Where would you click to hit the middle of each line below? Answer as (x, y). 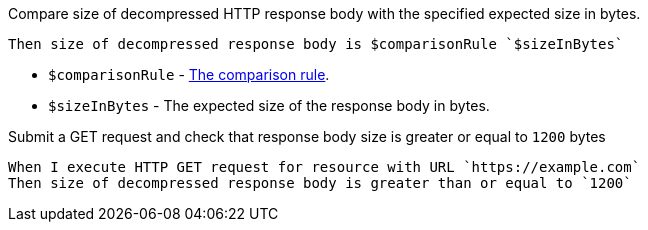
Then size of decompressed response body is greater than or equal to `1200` (320, 183)
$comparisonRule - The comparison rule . (189, 74)
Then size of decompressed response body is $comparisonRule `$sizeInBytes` (316, 44)
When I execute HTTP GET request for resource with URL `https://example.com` (324, 167)
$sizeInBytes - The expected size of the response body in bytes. (269, 105)
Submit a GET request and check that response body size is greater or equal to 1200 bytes (307, 136)
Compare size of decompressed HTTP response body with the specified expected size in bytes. (324, 13)
